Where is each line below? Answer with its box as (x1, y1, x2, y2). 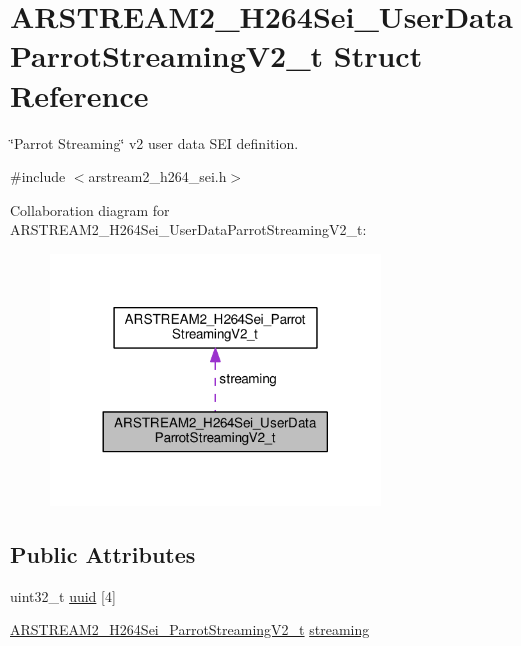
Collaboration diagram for (10, 199, 170, 220)
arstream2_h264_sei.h (88, 166, 227, 187)
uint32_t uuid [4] (10, 585, 116, 606)
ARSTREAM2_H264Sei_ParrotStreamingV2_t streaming (10, 619, 370, 640)
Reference (10, 74, 149, 115)
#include (10, 166, 66, 187)
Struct (333, 35, 423, 76)
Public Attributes (10, 538, 196, 569)
